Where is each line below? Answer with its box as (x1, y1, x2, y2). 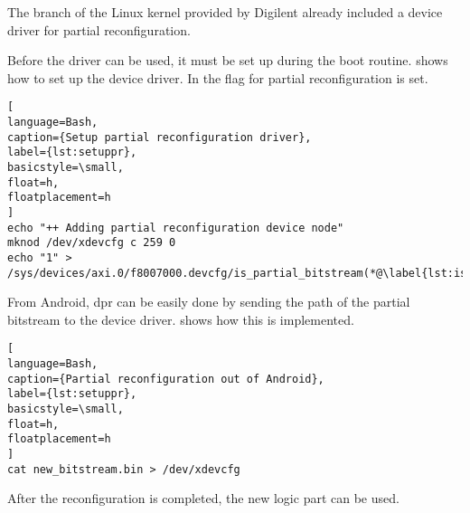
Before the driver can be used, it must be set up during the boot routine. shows (7, 51, 448, 70)
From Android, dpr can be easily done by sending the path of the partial (7, 292, 410, 311)
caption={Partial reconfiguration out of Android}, (7, 372, 324, 385)
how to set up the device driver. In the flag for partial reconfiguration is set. (7, 68, 428, 87)
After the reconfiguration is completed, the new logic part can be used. (7, 489, 399, 508)
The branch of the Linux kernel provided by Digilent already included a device (7, 3, 443, 21)
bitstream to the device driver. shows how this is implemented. (7, 309, 354, 328)
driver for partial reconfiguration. (7, 20, 191, 39)
